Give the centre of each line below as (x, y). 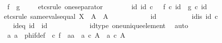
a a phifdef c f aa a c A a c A (66, 35)
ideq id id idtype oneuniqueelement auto (100, 25)
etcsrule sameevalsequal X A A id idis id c (111, 16)
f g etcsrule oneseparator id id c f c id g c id (107, 6)
